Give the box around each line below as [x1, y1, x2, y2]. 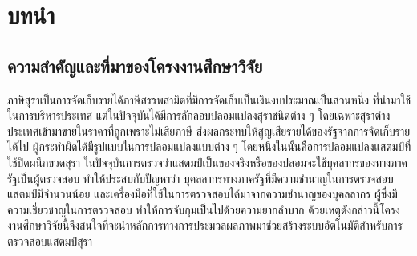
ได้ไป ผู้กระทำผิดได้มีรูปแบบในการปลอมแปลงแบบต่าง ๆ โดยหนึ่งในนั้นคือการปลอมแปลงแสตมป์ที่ [7, 138, 411, 155]
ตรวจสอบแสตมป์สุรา [7, 232, 93, 249]
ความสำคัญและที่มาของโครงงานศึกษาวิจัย [7, 53, 263, 78]
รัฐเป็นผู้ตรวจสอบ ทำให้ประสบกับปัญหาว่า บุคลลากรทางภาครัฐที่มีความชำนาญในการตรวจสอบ [7, 169, 394, 186]
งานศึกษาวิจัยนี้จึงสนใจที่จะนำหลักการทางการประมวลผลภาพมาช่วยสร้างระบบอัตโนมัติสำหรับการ [7, 217, 403, 234]
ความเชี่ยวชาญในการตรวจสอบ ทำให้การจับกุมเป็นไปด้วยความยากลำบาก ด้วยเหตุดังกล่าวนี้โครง [7, 201, 400, 217]
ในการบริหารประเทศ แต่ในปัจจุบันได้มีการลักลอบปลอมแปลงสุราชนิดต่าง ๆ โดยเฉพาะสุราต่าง [7, 107, 391, 124]
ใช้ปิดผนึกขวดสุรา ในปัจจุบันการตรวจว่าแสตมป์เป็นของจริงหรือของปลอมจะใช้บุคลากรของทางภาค [7, 153, 407, 170]
